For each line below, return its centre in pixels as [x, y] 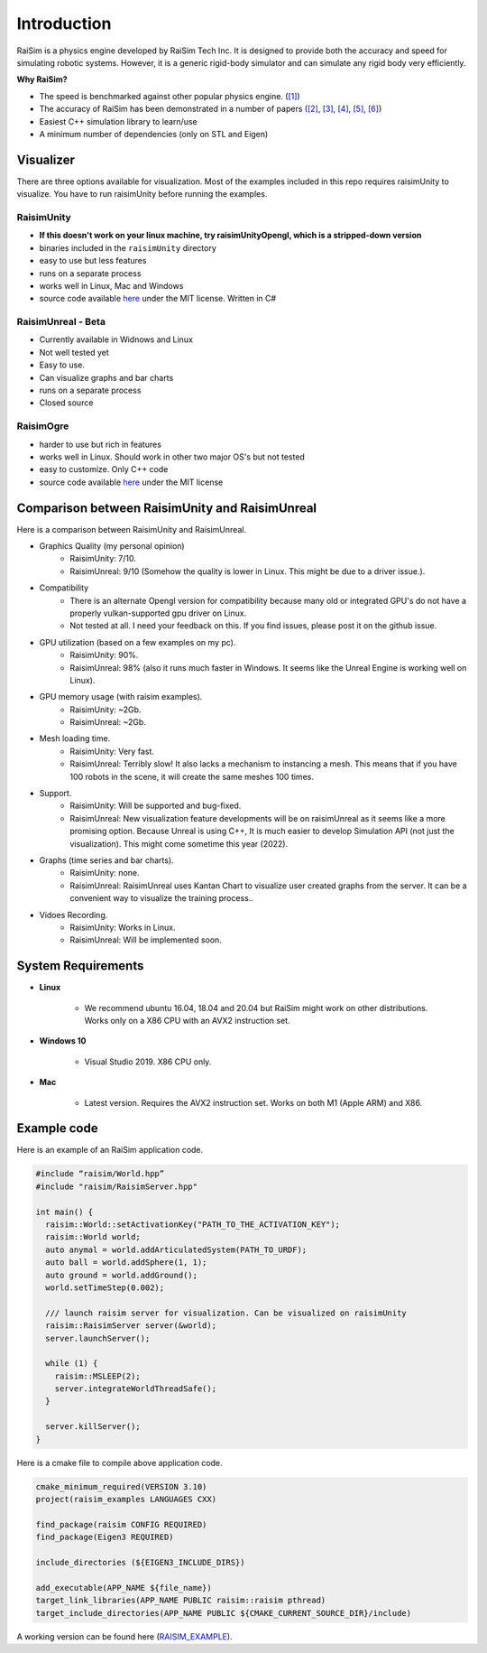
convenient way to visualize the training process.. [162, 898]
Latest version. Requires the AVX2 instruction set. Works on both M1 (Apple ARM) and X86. [253, 1102]
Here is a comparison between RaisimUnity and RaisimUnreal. [132, 529]
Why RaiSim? [42, 79]
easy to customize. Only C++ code [104, 469]
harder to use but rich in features [101, 444]
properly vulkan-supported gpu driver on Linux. [158, 613]
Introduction [64, 23]
